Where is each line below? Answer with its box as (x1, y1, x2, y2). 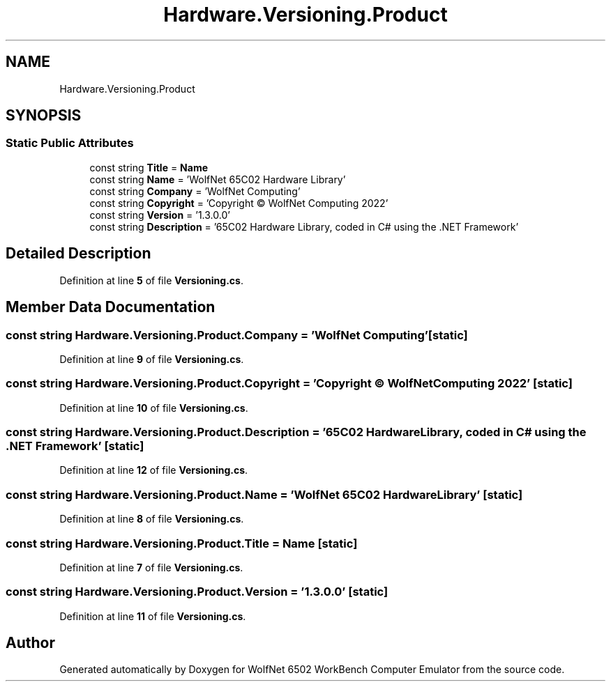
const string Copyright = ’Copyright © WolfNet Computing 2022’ (89, 196, 389, 209)
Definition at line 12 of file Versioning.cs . (59, 464, 248, 477)
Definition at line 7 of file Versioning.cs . (59, 561, 243, 573)
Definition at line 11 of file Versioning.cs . (59, 610, 246, 622)
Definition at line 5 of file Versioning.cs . (59, 274, 243, 286)
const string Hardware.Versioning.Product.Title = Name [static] (6, 536, 358, 550)
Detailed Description (6, 245, 151, 263)
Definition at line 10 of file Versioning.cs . (59, 401, 248, 414)
